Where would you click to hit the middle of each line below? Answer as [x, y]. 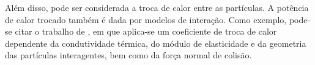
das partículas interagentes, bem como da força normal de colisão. [128, 55]
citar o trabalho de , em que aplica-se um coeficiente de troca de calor [146, 31]
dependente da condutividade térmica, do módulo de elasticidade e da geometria [156, 43]
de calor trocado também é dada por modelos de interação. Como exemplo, [146, 19]
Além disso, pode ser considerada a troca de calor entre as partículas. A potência [157, 7]
